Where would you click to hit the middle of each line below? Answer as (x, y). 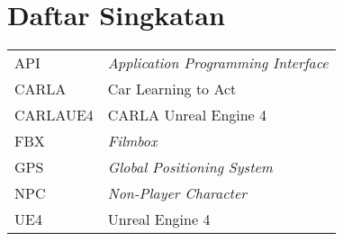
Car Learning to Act (172, 89)
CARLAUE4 (54, 115)
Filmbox (132, 141)
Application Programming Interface (218, 63)
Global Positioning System (190, 167)
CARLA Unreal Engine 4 (187, 115)
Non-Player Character (177, 193)
